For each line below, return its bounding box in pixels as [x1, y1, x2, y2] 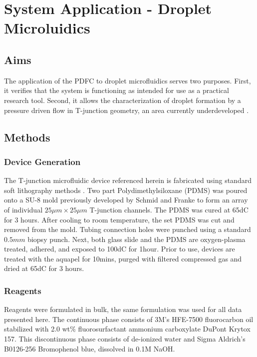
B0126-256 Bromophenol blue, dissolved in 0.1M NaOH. [4, 343, 175, 353]
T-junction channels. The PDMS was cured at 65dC [89, 204, 249, 214]
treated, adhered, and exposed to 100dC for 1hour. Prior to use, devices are [4, 243, 235, 254]
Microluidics [4, 17, 90, 38]
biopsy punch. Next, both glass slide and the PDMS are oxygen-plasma [27, 233, 246, 244]
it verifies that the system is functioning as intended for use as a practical [4, 85, 229, 95]
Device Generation [4, 155, 81, 167]
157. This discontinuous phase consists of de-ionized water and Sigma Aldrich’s [4, 333, 246, 344]
